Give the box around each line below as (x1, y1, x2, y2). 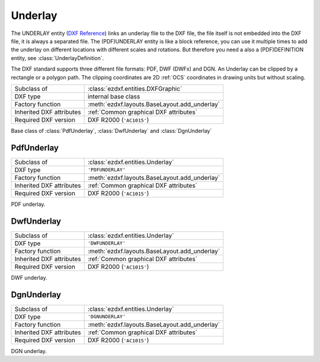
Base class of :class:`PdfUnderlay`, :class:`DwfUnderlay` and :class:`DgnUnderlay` (11, 127, 212, 134)
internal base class (87, 92, 140, 100)
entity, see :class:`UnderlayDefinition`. (11, 54, 104, 62)
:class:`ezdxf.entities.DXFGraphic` (87, 84, 183, 93)
